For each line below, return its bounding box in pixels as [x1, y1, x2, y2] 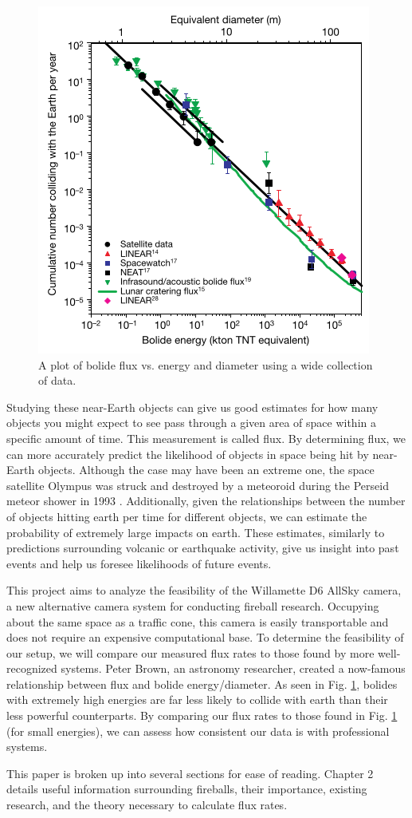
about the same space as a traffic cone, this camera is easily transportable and [6, 613, 389, 630]
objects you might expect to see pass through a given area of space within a [6, 414, 376, 431]
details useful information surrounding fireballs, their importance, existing [6, 780, 367, 797]
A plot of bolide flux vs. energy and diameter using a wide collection [38, 356, 373, 373]
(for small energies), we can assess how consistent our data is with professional [6, 722, 390, 739]
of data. [38, 372, 77, 389]
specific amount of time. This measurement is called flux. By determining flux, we [6, 429, 406, 446]
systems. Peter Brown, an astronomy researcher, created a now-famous [61, 660, 406, 677]
